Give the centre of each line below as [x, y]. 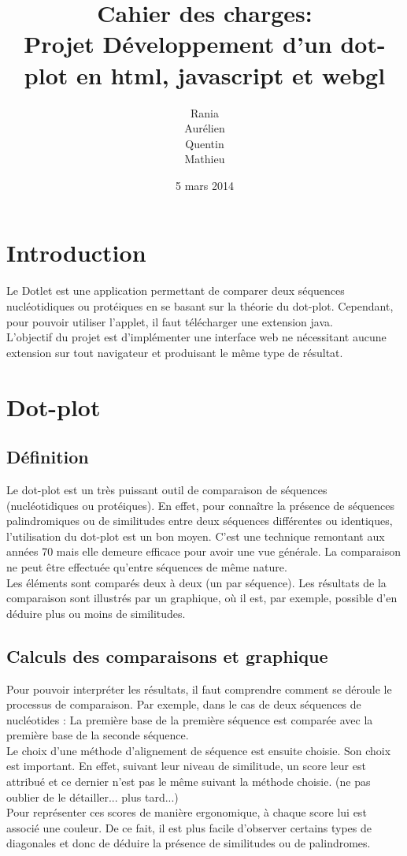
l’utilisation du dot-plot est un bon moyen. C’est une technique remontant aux [196, 536]
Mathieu [205, 159]
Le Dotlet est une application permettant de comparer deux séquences [176, 290]
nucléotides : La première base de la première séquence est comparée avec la [190, 719]
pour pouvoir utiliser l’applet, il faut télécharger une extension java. [170, 321]
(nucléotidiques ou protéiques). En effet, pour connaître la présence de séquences [201, 505]
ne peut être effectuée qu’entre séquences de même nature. [147, 566]
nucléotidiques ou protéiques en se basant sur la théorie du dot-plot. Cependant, [200, 306]
